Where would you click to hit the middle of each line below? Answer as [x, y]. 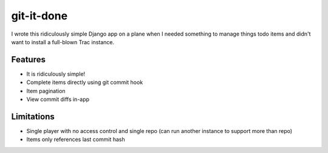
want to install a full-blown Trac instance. [63, 42]
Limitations [33, 116]
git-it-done [39, 16]
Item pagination [46, 91]
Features [28, 60]
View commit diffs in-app [58, 99]
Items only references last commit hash [76, 140]
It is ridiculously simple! [56, 74]
